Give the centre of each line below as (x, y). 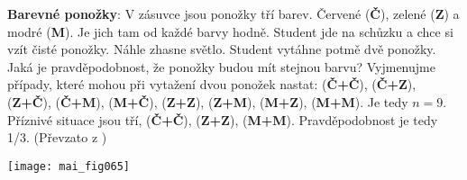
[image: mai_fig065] (69, 166)
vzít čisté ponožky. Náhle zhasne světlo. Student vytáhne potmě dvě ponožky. (222, 49)
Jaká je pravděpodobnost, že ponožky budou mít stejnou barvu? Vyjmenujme (221, 66)
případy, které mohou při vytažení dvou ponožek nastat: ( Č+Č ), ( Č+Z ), (212, 84)
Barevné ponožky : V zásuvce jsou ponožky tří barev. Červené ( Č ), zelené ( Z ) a (233, 13)
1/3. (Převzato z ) (57, 137)
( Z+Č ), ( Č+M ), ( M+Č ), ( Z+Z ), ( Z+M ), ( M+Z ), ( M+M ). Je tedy (208, 101)
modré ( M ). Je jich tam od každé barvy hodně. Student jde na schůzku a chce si (230, 31)
